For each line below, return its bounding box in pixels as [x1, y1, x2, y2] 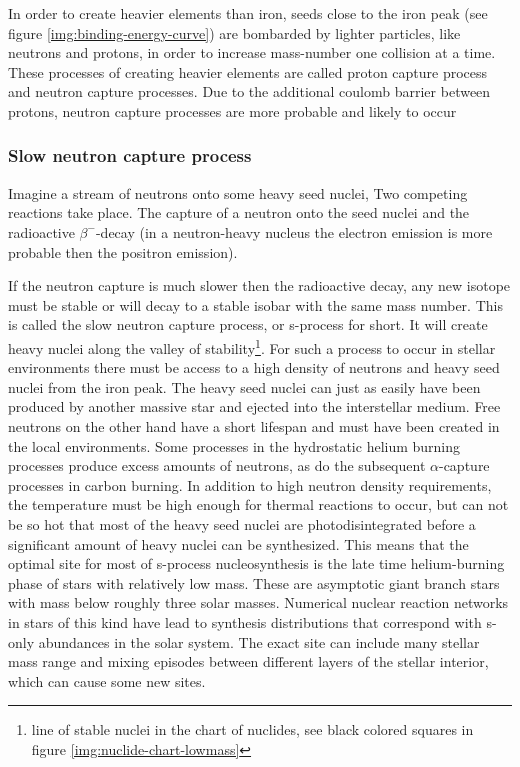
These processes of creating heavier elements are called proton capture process [8, 61, 488, 82]
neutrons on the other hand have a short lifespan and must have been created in [8, 415, 500, 436]
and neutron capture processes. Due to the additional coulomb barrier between [8, 81, 491, 102]
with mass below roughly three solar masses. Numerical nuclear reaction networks [8, 592, 509, 613]
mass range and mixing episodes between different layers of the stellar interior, [8, 651, 489, 672]
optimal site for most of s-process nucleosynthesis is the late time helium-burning [8, 553, 505, 574]
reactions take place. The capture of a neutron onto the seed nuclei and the [8, 202, 470, 223]
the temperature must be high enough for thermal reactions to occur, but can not [8, 494, 509, 515]
